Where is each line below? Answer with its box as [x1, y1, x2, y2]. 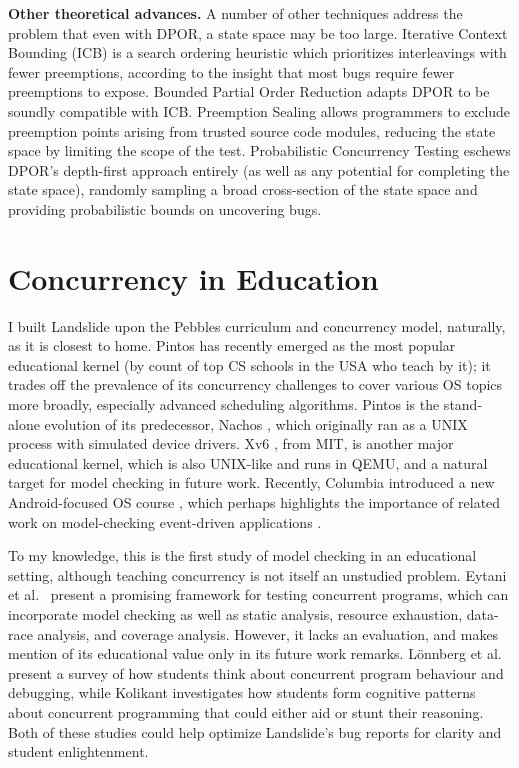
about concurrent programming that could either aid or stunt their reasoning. [8, 701, 484, 722]
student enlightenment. [8, 741, 149, 762]
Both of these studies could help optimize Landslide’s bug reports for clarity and [8, 721, 502, 742]
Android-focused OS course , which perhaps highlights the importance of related [8, 492, 501, 512]
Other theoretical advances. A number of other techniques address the [8, 3, 463, 23]
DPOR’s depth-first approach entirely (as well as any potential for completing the [8, 159, 510, 180]
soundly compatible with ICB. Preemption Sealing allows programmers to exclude [8, 100, 511, 121]
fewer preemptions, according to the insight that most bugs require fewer [8, 61, 455, 82]
